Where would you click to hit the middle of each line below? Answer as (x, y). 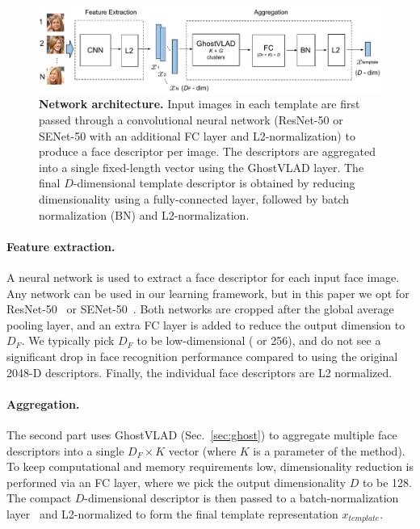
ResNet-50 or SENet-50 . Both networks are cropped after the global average (200, 309)
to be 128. (387, 482)
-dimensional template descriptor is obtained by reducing (214, 183)
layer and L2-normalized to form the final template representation (172, 513)
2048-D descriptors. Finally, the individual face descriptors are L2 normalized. (199, 372)
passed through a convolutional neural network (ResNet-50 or (191, 120)
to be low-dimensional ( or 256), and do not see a (259, 340)
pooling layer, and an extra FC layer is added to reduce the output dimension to (206, 324)
